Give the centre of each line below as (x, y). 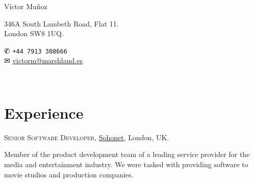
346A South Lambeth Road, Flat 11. (61, 23)
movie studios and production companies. (69, 174)
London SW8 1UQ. (34, 33)
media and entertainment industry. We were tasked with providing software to (126, 164)
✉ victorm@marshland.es (43, 60)
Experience (44, 112)
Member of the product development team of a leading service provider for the (127, 154)
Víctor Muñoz (26, 6)
